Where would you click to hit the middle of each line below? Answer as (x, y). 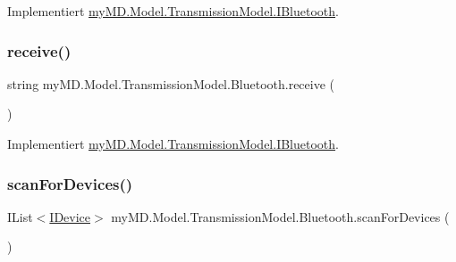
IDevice (70, 216)
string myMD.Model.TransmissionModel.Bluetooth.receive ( (171, 83)
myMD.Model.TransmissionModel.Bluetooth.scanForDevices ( (280, 216)
